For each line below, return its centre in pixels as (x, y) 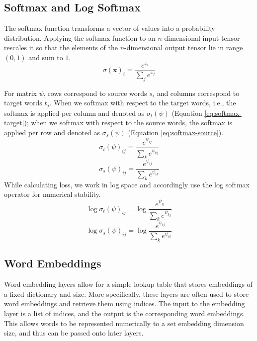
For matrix (21, 93)
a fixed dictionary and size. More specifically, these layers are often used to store (127, 294)
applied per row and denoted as (52, 132)
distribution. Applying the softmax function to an (80, 38)
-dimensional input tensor (201, 38)
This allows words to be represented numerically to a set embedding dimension (124, 323)
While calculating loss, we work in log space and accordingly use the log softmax (127, 184)
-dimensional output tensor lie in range (184, 47)
